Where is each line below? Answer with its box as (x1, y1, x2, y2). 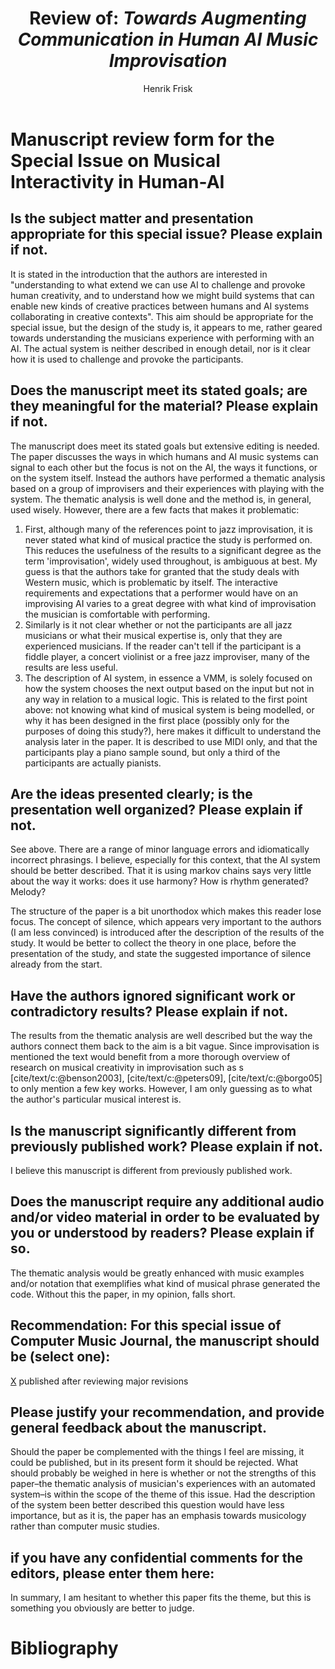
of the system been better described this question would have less (10, 1499, 285, 1511)
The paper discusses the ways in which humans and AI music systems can (10, 450, 319, 462)
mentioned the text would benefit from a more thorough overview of (10, 1051, 291, 1063)
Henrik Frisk (143, 82, 193, 94)
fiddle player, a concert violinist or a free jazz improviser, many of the (24, 650, 311, 662)
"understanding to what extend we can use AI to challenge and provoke (10, 278, 306, 291)
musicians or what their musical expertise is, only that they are (24, 629, 283, 641)
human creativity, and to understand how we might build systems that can (10, 289, 315, 301)
